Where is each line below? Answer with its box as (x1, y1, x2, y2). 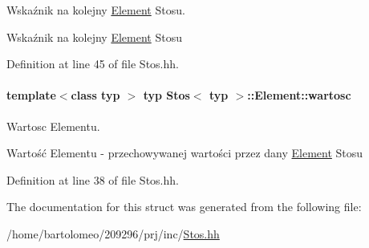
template (6, 87, 56, 104)
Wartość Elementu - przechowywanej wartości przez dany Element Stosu (6, 144, 363, 161)
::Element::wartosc (247, 87, 351, 104)
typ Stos (143, 87, 190, 104)
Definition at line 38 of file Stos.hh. (6, 171, 179, 188)
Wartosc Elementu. (6, 117, 100, 134)
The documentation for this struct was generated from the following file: (6, 198, 362, 215)
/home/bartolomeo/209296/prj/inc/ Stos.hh (6, 225, 220, 242)
